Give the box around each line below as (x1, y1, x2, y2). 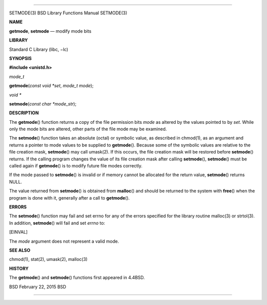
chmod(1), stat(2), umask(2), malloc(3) (9, 256, 88, 262)
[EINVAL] (9, 229, 28, 235)
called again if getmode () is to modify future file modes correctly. (9, 163, 143, 169)
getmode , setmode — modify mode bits (9, 28, 91, 34)
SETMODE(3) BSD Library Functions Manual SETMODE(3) (9, 10, 128, 16)
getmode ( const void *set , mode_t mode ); (9, 83, 94, 89)
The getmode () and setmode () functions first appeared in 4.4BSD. (9, 275, 145, 281)
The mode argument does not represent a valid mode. (9, 238, 119, 244)
